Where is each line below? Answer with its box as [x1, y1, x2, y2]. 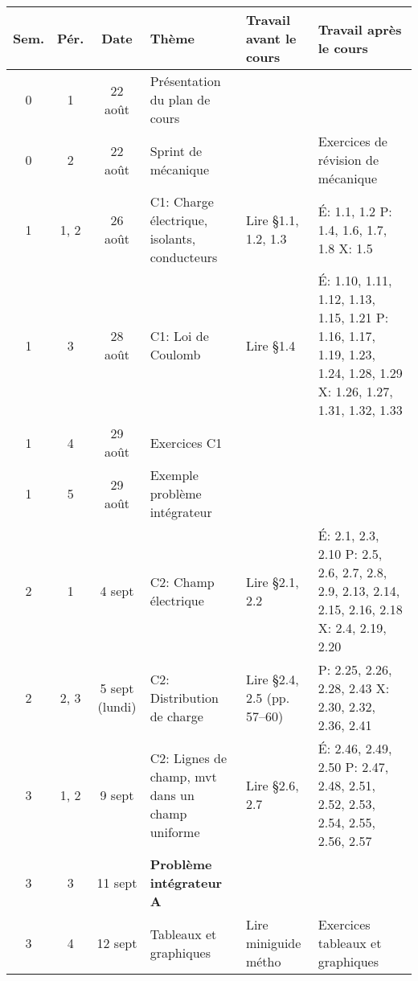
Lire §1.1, [245, 211, 299, 229]
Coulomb [150, 345, 201, 363]
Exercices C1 [150, 433, 223, 452]
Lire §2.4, [245, 669, 299, 688]
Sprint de [150, 141, 203, 160]
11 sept [96, 873, 137, 892]
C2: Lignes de [150, 748, 227, 767]
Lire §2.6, [245, 776, 299, 794]
